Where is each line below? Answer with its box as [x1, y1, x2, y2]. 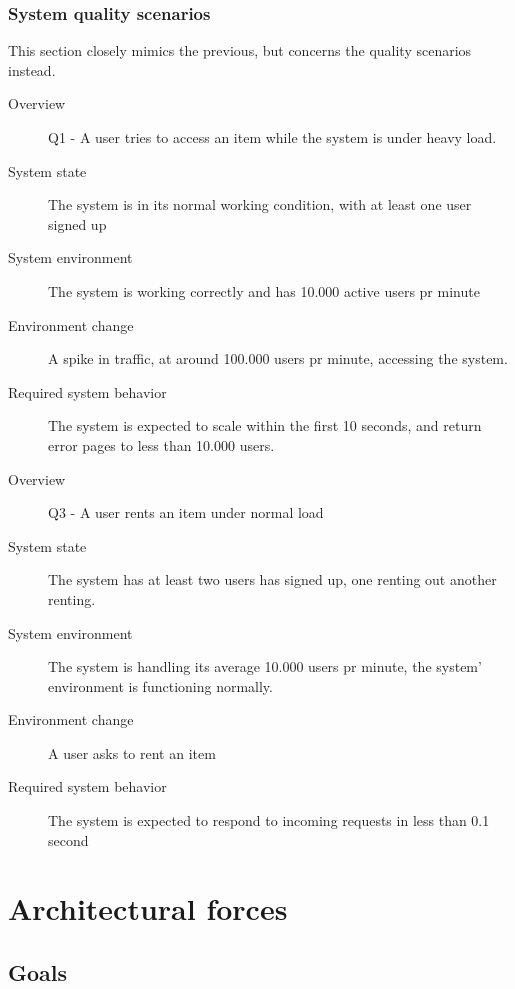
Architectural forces [8, 888, 288, 929]
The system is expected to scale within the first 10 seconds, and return [48, 415, 482, 436]
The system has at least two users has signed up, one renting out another [48, 569, 497, 590]
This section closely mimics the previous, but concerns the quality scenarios [8, 40, 472, 61]
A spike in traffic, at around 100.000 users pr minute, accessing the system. [48, 348, 508, 369]
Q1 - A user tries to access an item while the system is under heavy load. [48, 127, 497, 147]
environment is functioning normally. [48, 675, 273, 696]
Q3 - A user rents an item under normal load [48, 502, 324, 523]
